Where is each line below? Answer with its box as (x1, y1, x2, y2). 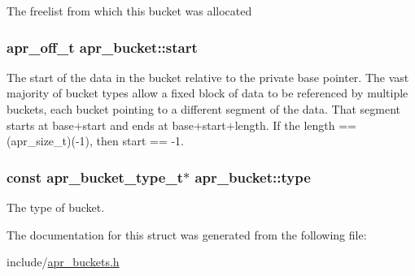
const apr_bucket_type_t (7, 166, 183, 187)
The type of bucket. (7, 199, 105, 215)
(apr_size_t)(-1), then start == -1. (7, 132, 185, 149)
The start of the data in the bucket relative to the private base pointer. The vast (7, 68, 409, 85)
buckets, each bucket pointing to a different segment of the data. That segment (7, 101, 400, 117)
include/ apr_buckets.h (7, 253, 120, 270)
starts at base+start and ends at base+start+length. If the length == (7, 116, 356, 133)
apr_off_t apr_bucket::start (7, 37, 198, 57)
